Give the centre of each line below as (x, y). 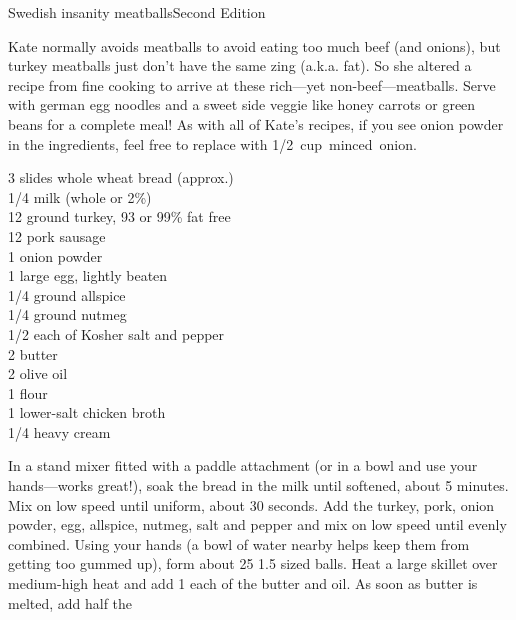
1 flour (28, 392)
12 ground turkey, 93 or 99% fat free (119, 216)
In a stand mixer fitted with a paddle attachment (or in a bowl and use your (243, 465)
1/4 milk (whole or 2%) (80, 196)
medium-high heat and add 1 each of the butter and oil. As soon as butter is (243, 583)
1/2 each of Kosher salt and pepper (116, 333)
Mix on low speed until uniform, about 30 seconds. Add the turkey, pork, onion (251, 504)
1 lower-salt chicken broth (87, 412)
